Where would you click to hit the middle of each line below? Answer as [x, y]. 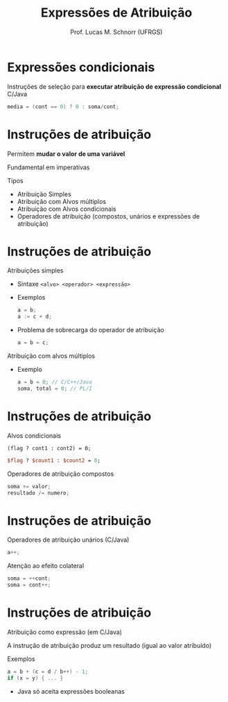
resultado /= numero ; [38, 493]
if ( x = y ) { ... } [35, 678]
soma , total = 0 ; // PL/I [54, 388]
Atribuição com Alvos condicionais [67, 209]
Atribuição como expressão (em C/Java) [65, 632]
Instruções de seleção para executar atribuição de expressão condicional [114, 86]
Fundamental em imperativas [49, 167]
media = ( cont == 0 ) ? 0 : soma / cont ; [63, 106]
